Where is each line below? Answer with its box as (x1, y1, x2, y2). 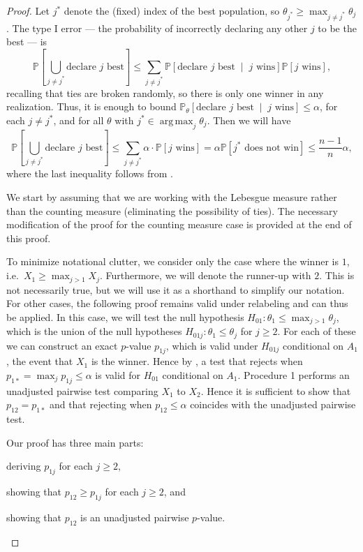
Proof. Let (6, 3, 50, 17)
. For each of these (277, 324, 356, 338)
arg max (159, 116, 193, 126)
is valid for (95, 367, 140, 382)
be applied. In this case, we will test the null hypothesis (6, 309, 244, 324)
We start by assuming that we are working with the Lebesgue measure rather (6, 190, 337, 204)
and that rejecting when (49, 397, 152, 412)
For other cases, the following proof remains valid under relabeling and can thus (6, 296, 348, 311)
